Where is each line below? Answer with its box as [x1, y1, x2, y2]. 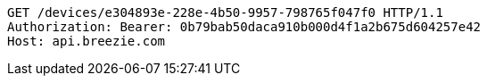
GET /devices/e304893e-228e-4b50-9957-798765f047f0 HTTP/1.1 [7, 5, 443, 20]
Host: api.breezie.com [7, 34, 166, 48]
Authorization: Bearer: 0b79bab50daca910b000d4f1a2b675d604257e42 [7, 20, 482, 34]
